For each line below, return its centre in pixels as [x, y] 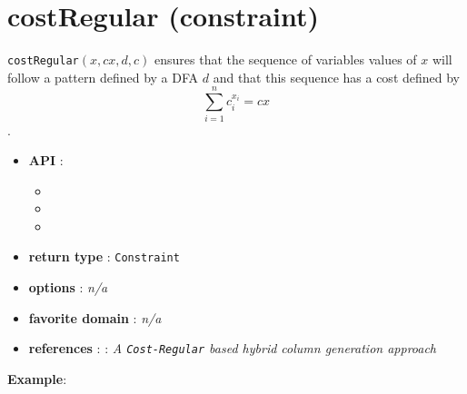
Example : [37, 378]
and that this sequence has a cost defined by [337, 77]
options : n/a [68, 287]
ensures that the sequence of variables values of [286, 59]
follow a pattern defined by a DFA [103, 77]
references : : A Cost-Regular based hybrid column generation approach [233, 348]
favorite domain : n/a [95, 317]
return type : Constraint [104, 256]
